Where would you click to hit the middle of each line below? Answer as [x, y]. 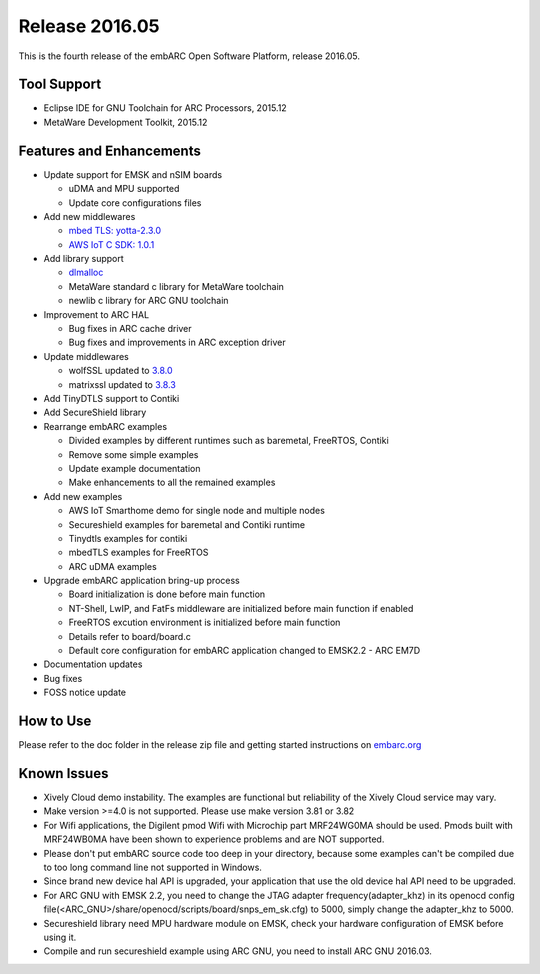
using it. [60, 937]
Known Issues [63, 773]
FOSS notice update [85, 692]
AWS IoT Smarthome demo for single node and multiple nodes [196, 511]
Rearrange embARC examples [105, 426]
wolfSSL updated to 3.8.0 [121, 371]
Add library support [83, 259]
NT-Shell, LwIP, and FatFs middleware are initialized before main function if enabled [241, 608]
